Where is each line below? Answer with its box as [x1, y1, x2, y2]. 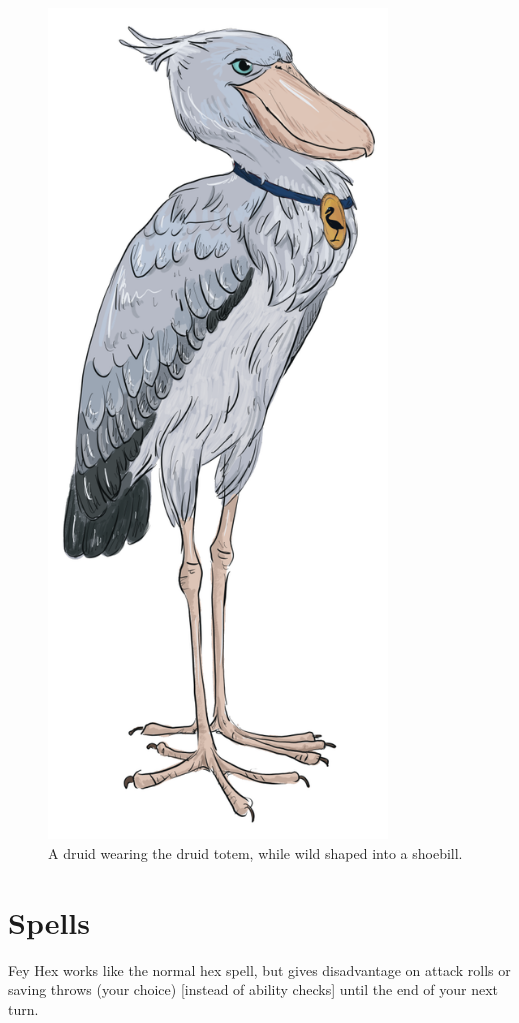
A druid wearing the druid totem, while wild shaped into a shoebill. [48, 842, 463, 863]
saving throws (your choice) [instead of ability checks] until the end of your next [8, 979, 499, 1000]
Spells [8, 901, 91, 942]
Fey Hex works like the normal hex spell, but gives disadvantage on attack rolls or [8, 959, 511, 980]
